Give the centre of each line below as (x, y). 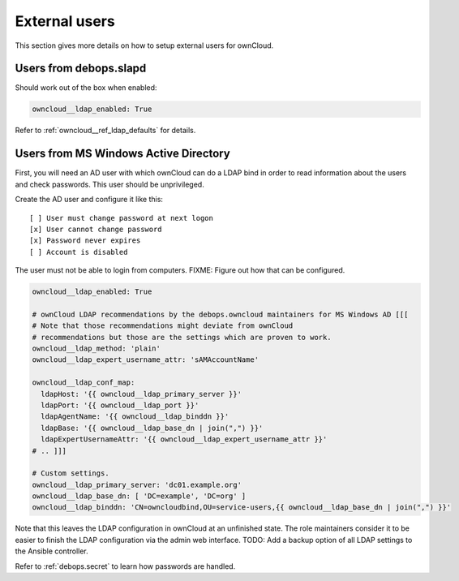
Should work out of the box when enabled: (86, 88)
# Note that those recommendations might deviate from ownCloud (163, 326)
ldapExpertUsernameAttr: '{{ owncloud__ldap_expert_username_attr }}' (184, 439)
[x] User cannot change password (96, 229)
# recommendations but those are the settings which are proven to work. (182, 337)
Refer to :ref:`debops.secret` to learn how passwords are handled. (125, 566)
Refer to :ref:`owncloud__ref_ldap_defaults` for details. (105, 131)
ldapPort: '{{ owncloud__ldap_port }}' (120, 405)
